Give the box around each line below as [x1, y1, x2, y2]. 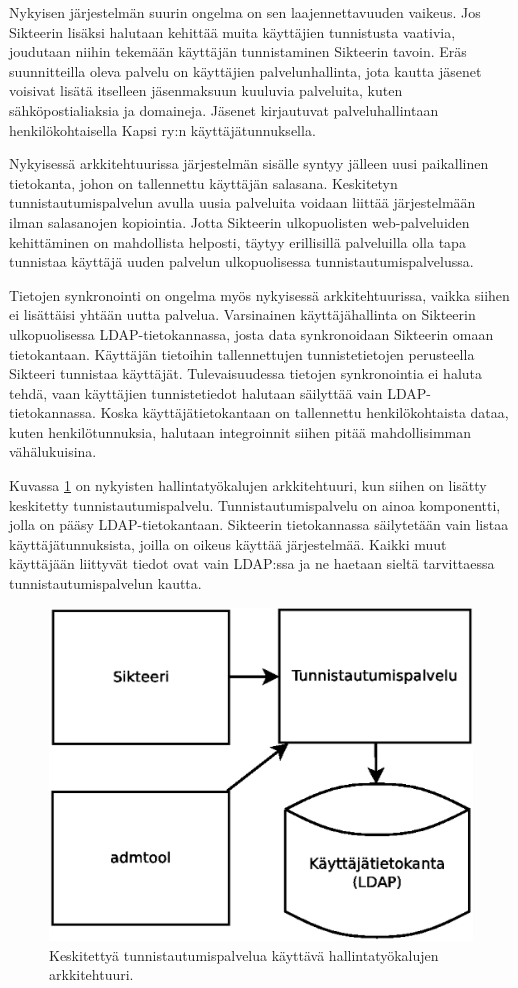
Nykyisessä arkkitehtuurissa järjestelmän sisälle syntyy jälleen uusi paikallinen [9, 153, 489, 174]
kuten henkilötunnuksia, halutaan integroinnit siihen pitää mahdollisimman [9, 421, 471, 442]
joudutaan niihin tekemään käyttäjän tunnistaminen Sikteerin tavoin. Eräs [9, 41, 467, 62]
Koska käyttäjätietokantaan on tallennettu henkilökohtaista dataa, [100, 402, 509, 423]
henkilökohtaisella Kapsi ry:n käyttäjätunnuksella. [9, 119, 316, 140]
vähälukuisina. [9, 441, 97, 462]
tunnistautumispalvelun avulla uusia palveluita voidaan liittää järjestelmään [9, 192, 476, 213]
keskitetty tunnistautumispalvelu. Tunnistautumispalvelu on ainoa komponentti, [9, 494, 501, 515]
